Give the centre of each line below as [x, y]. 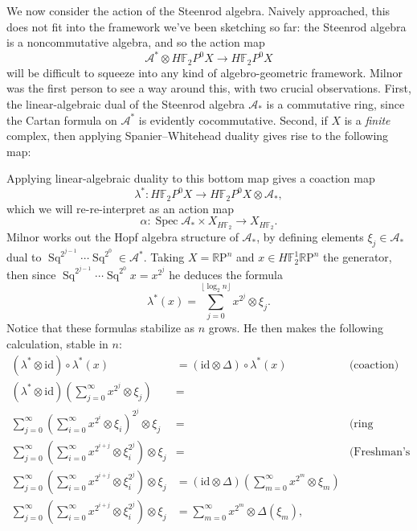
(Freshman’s [380, 452]
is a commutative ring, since [335, 103]
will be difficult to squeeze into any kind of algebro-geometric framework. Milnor [204, 72]
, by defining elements [310, 237]
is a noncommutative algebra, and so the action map [136, 42]
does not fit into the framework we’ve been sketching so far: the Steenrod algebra [206, 26]
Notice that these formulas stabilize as [101, 328]
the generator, [358, 257]
